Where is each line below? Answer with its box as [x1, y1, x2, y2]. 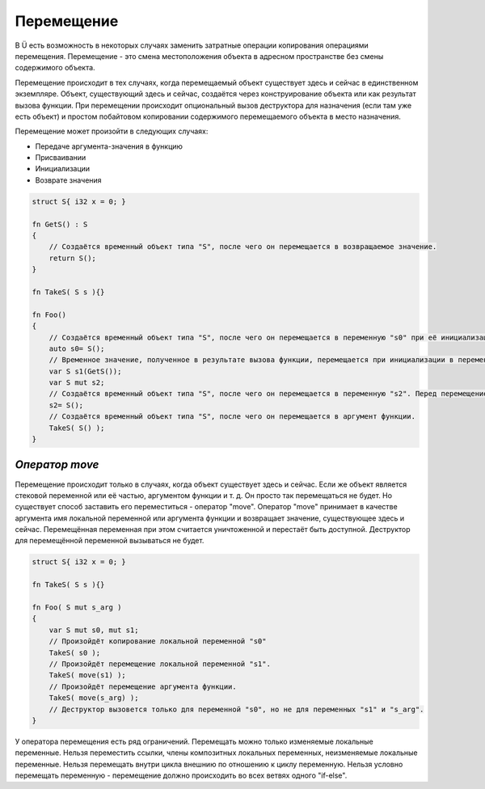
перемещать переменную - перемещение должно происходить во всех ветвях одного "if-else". [15, 770, 348, 780]
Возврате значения [35, 175, 102, 185]
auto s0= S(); [48, 344, 105, 353]
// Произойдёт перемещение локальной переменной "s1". [48, 659, 271, 669]
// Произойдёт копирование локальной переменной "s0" [48, 637, 267, 646]
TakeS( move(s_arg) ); [48, 694, 139, 703]
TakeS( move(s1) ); [48, 671, 127, 680]
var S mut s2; [48, 378, 105, 387]
